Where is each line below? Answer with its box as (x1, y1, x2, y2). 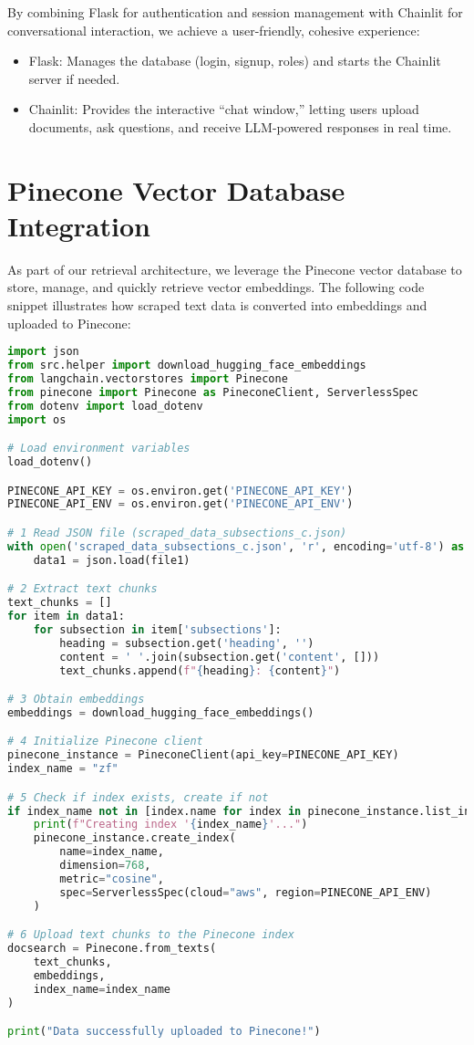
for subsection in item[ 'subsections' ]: (33, 622, 282, 636)
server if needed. (28, 68, 120, 88)
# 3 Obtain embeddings (7, 693, 145, 706)
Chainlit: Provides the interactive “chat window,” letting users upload (28, 99, 419, 119)
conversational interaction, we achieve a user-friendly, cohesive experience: (7, 20, 420, 39)
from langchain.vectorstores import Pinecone (7, 372, 288, 385)
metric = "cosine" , (59, 872, 164, 885)
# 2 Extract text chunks (7, 582, 158, 596)
